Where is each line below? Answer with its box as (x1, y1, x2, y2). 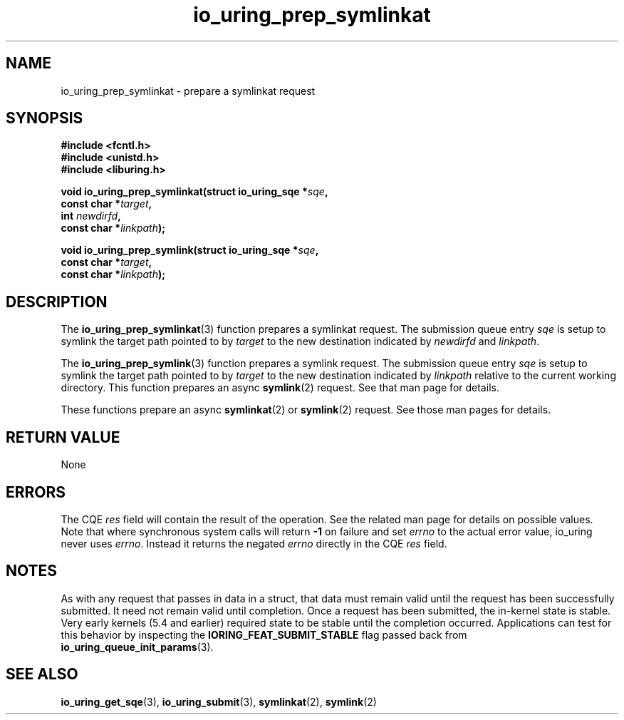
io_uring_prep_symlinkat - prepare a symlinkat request (61, 84, 316, 97)
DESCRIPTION (6, 292, 108, 311)
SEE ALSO (6, 665, 78, 684)
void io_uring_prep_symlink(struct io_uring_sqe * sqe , (61, 244, 319, 257)
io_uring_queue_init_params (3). (61, 640, 214, 653)
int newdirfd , (61, 210, 121, 222)
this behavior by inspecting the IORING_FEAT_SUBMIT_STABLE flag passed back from (61, 628, 467, 641)
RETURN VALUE (6, 428, 120, 446)
